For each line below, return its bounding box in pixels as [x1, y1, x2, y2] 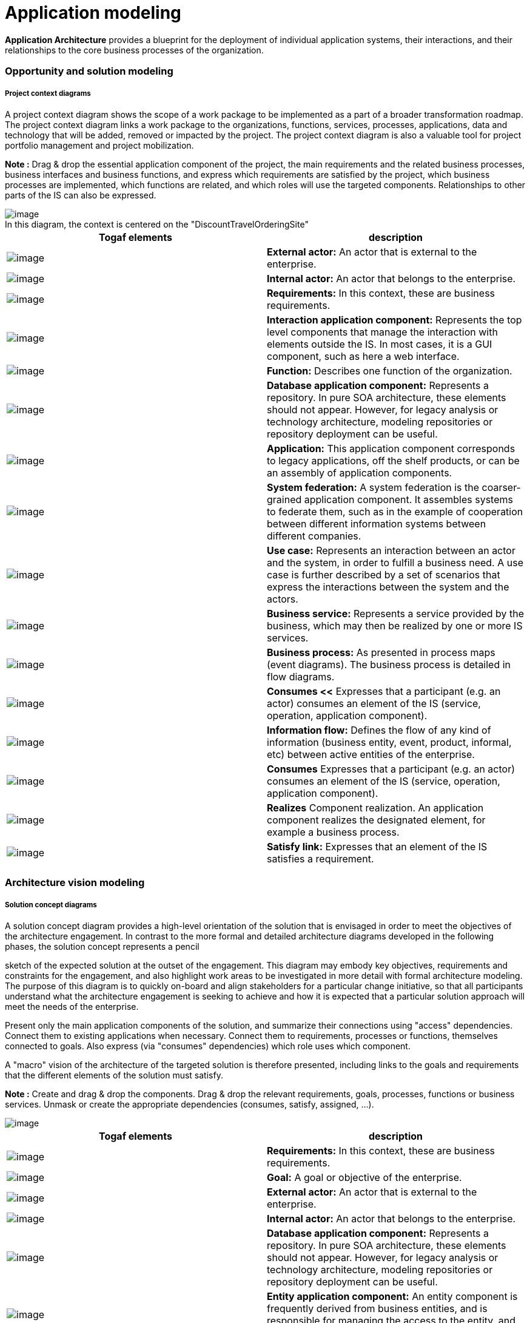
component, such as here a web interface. [267, 350, 460, 362]
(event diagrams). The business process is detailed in [267, 658, 511, 671]
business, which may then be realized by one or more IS [267, 619, 523, 632]
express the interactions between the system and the [267, 580, 509, 593]
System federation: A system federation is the [267, 481, 480, 493]
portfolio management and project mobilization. [5, 140, 194, 151]
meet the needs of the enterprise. [5, 1001, 139, 1012]
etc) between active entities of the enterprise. [267, 748, 475, 760]
